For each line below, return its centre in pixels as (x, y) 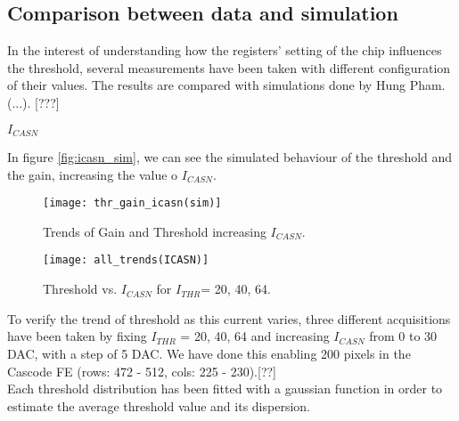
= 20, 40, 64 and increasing (255, 336)
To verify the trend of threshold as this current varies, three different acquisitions (229, 318)
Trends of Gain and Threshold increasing (155, 231)
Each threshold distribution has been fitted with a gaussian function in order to (225, 389)
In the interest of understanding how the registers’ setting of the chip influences (225, 50)
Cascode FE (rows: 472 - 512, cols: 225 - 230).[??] (142, 371)
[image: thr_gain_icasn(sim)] (132, 203)
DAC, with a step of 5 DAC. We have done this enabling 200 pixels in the (209, 353)
